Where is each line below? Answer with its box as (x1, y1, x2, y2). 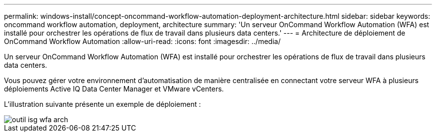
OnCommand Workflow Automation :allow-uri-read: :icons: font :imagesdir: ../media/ (4, 37, 281, 45)
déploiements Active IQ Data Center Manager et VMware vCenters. (4, 85, 224, 93)
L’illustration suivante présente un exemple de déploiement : (4, 100, 201, 108)
